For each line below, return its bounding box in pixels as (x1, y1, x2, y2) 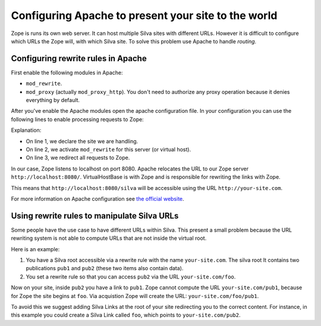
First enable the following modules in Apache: (11, 69, 123, 76)
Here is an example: (11, 245, 60, 252)
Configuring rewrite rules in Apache (11, 53, 147, 64)
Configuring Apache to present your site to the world (11, 9, 278, 22)
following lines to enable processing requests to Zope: (11, 116, 144, 123)
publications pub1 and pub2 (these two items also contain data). (26, 265, 184, 272)
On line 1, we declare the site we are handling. (26, 137, 139, 145)
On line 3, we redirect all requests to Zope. (26, 154, 130, 162)
